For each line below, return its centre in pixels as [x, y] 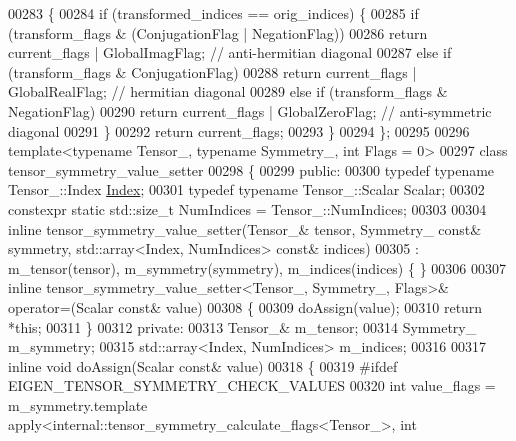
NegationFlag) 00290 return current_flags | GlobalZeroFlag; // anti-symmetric [250, 110]
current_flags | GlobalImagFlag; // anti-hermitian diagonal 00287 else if [230, 52]
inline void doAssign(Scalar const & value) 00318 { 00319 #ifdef [203, 365]
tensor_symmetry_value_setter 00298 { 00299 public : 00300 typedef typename [251, 169]
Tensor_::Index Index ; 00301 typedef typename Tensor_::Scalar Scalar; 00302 [246, 189]
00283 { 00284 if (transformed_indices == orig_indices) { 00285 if [213, 13]
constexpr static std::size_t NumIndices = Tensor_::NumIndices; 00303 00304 [247, 208]
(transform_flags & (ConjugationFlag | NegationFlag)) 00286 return [218, 32]
